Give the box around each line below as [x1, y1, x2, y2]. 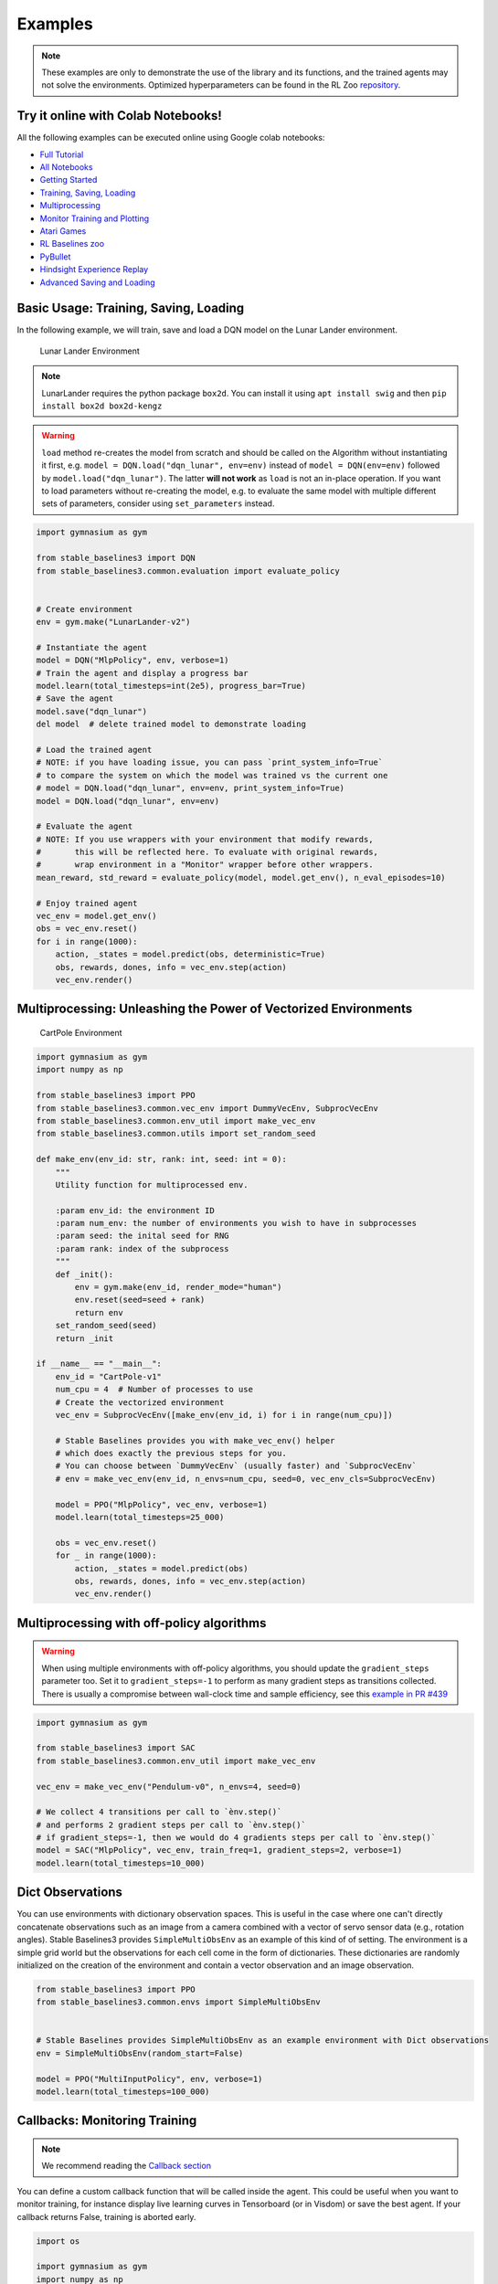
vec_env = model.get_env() [36, 911, 157, 922]
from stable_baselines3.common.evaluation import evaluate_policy [36, 566, 340, 576]
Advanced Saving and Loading [39, 277, 155, 288]
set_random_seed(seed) [55, 1320, 157, 1331]
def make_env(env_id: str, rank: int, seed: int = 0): [36, 1154, 287, 1165]
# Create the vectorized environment [55, 1397, 225, 1407]
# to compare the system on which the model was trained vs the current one [36, 770, 388, 780]
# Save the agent [36, 693, 114, 703]
